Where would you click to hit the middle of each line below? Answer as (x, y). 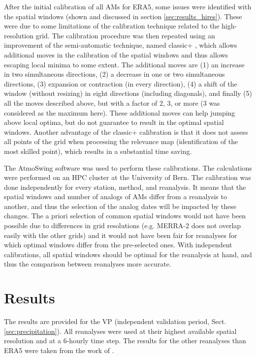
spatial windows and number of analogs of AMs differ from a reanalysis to (115, 196)
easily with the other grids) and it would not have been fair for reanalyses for (121, 235)
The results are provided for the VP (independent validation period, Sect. (115, 321)
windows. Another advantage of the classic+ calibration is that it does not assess (126, 132)
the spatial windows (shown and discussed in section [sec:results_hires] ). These (123, 16)
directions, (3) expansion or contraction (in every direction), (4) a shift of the (121, 83)
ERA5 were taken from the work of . (59, 350)
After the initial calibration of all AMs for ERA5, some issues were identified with (128, 6)
